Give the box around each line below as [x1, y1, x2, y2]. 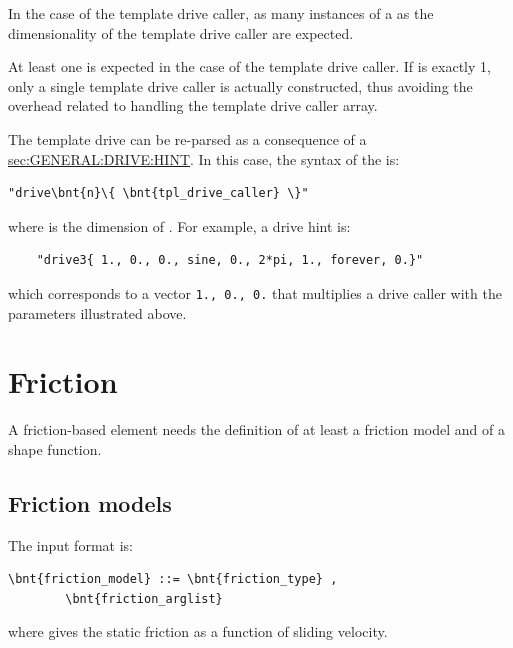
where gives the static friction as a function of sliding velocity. [8, 621, 388, 642]
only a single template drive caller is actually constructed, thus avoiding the [8, 75, 473, 96]
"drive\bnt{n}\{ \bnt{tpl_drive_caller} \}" [8, 186, 309, 201]
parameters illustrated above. [8, 302, 187, 323]
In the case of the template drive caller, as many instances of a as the [8, 3, 434, 23]
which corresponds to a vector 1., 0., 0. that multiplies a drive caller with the [8, 282, 502, 303]
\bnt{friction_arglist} [65, 591, 223, 606]
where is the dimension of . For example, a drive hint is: [8, 215, 351, 236]
